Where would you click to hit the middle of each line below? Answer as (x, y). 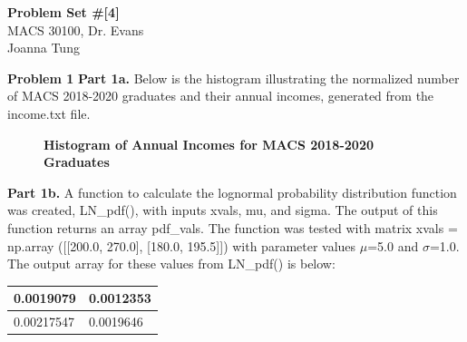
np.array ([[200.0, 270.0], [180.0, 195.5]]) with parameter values (182, 245)
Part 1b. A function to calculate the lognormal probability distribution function (232, 192)
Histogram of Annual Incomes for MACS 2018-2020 (209, 144)
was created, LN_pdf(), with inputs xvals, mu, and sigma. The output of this (223, 210)
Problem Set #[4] (63, 12)
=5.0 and (393, 245)
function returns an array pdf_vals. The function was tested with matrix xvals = (233, 227)
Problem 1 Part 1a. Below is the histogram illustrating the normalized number (233, 78)
